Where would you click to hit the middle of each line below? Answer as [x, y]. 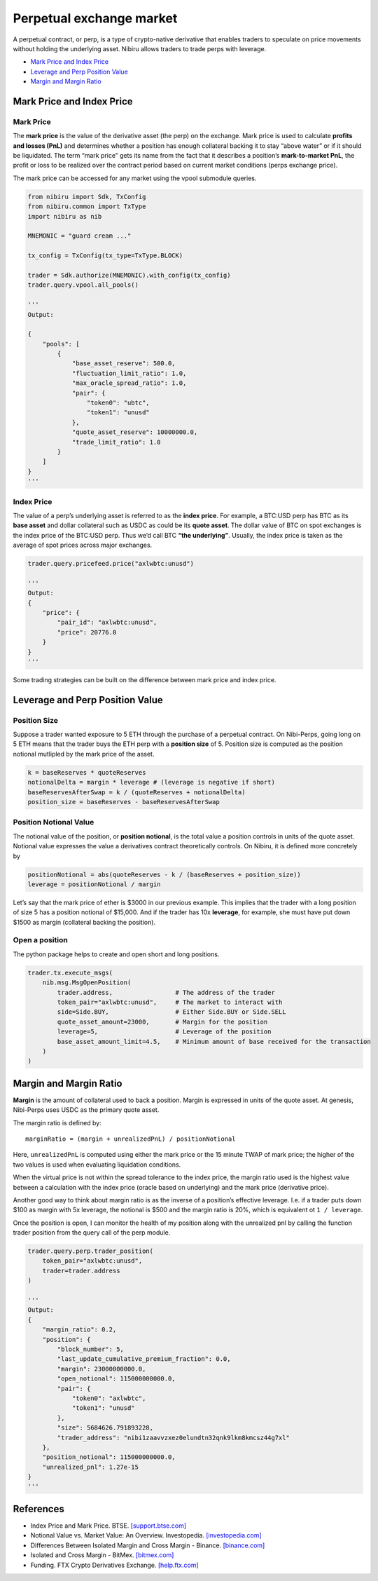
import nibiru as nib [65, 216]
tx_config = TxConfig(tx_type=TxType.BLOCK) [105, 256]
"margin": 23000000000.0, [101, 1369]
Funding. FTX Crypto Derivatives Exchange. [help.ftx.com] [114, 1565]
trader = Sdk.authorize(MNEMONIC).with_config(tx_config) [129, 275]
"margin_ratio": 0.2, [79, 1330]
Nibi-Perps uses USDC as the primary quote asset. [86, 1110]
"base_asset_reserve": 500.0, [124, 364]
